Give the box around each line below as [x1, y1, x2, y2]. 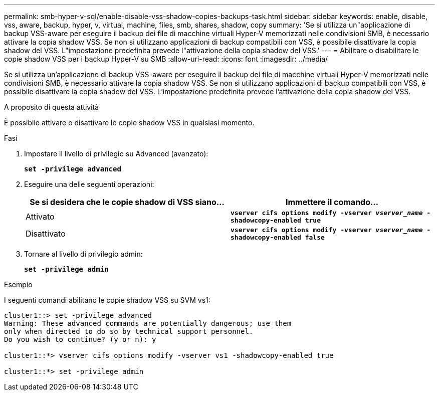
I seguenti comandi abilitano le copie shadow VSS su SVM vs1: [4, 296, 210, 304]
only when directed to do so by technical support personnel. [4, 327, 254, 335]
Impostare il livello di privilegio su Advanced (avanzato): [24, 149, 208, 158]
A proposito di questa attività [4, 103, 99, 111]
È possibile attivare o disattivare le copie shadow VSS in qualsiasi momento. [4, 118, 255, 127]
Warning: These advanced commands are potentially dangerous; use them [4, 319, 292, 327]
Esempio [4, 280, 33, 289]
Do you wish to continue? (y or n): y [4, 335, 156, 343]
